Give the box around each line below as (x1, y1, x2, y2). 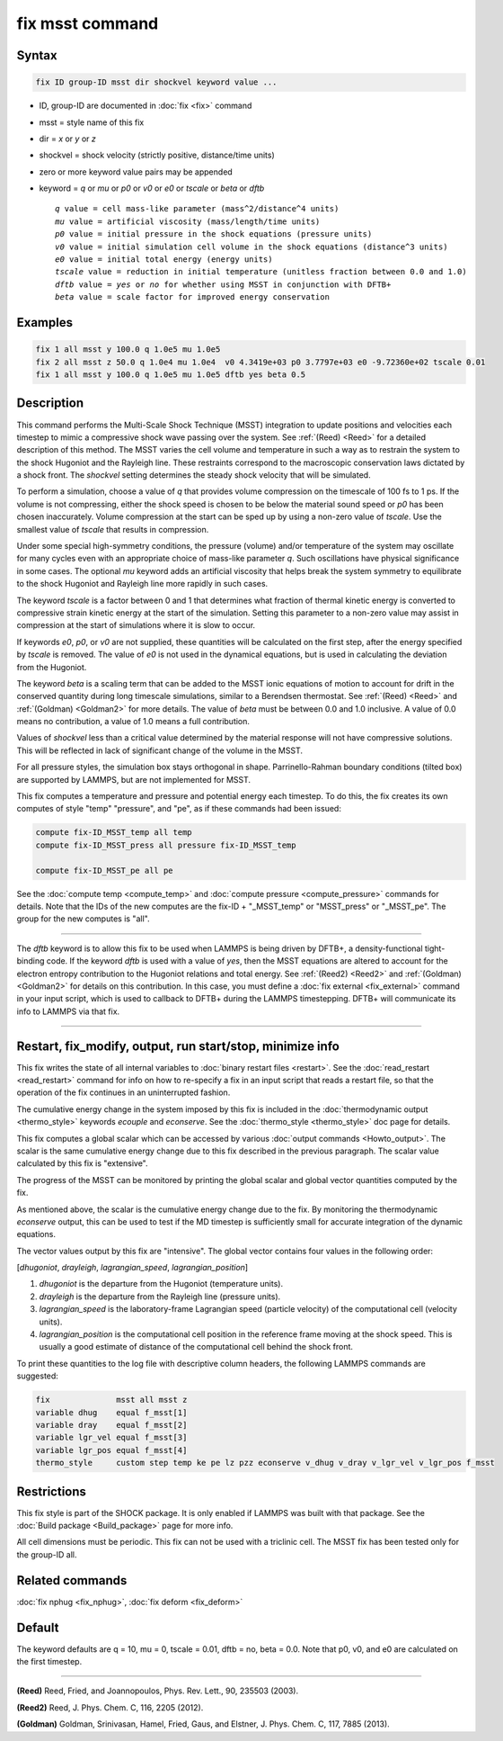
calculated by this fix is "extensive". (16, 1158, 148, 1169)
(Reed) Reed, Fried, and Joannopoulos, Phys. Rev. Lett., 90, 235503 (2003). (16, 1685, 299, 1696)
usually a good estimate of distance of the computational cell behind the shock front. (39, 1342, 354, 1352)
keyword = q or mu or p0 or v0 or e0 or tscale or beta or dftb (39, 183, 265, 193)
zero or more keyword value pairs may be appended (39, 166, 233, 177)
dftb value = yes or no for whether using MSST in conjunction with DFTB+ (55, 279, 392, 290)
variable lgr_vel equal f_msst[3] (35, 1432, 188, 1443)
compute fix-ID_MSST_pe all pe (35, 865, 174, 875)
